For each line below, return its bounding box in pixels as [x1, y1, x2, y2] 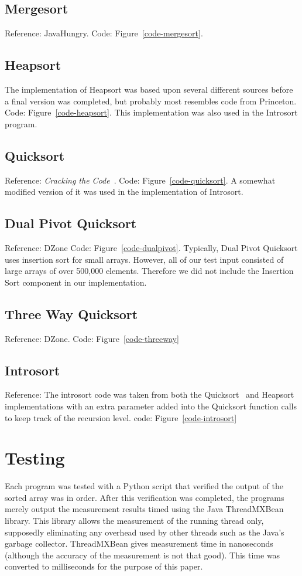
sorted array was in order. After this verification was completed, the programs [5, 491, 284, 503]
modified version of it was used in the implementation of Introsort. [5, 185, 243, 198]
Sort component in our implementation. [5, 276, 147, 288]
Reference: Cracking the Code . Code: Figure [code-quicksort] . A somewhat [5, 174, 276, 186]
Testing [5, 446, 65, 470]
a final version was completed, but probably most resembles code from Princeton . [5, 94, 297, 107]
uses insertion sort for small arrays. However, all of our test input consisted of [5, 253, 284, 265]
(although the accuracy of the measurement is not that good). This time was [5, 548, 280, 561]
